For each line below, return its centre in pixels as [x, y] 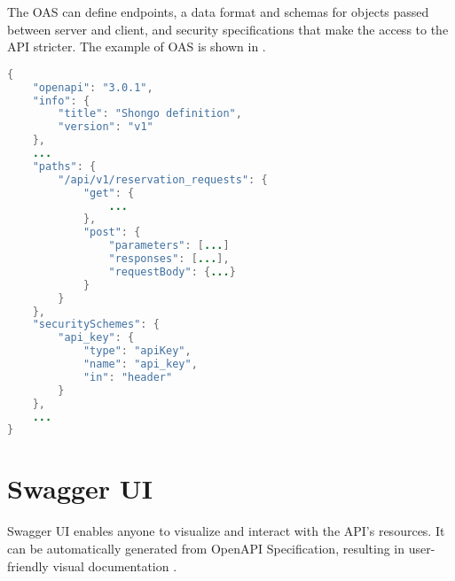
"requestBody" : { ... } [172, 271]
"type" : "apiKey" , [137, 351]
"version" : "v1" [106, 127]
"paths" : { [64, 166]
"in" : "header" [128, 377]
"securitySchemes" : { [96, 325]
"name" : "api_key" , [140, 364]
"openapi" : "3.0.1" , [93, 87]
